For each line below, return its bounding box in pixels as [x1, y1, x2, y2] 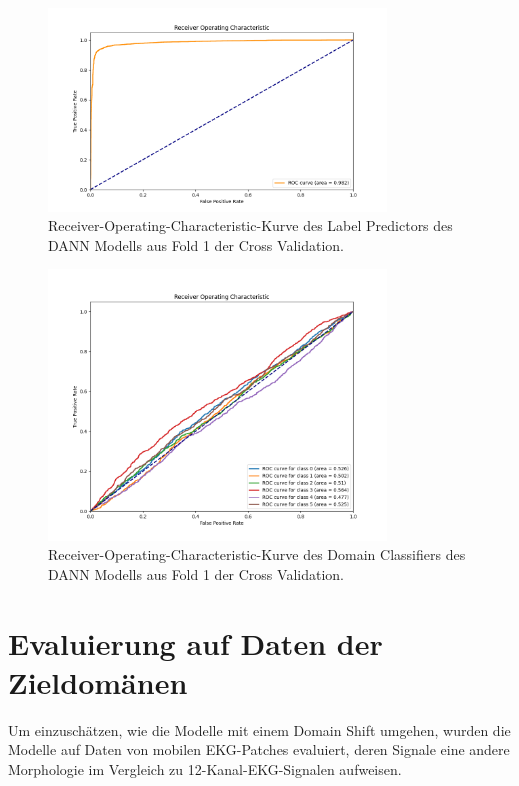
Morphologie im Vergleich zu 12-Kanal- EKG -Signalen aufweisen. [8, 758, 402, 779]
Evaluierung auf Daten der [8, 622, 383, 663]
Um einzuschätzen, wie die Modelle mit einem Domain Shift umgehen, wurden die [8, 719, 511, 740]
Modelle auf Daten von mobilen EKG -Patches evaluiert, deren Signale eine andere [8, 739, 510, 760]
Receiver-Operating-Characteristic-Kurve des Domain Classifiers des [48, 544, 466, 565]
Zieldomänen [8, 661, 188, 702]
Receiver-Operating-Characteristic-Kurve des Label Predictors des [48, 215, 453, 236]
